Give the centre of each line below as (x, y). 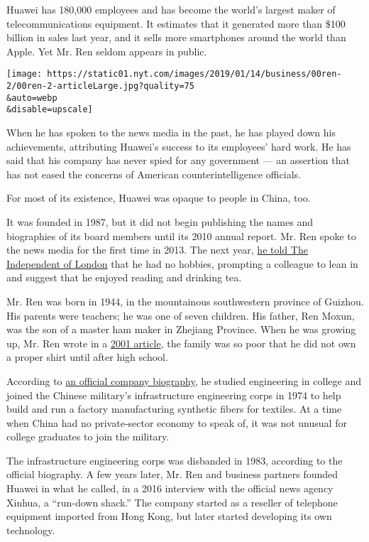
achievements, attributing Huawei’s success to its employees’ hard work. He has (179, 146)
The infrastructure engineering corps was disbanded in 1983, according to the (175, 460)
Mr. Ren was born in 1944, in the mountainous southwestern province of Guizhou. (185, 301)
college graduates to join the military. (88, 437)
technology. (31, 530)
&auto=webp (32, 98)
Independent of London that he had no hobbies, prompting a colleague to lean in (182, 263)
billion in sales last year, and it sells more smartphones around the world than (176, 37)
